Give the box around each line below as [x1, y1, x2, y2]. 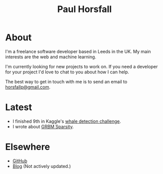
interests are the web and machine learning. [5, 54, 97, 60]
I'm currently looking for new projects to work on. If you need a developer [5, 63, 158, 69]
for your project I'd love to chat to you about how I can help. [5, 69, 129, 75]
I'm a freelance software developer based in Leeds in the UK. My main [5, 48, 151, 54]
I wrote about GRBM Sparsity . [12, 123, 74, 129]
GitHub [12, 157, 28, 164]
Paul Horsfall [57, 4, 112, 15]
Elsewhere [5, 141, 50, 153]
